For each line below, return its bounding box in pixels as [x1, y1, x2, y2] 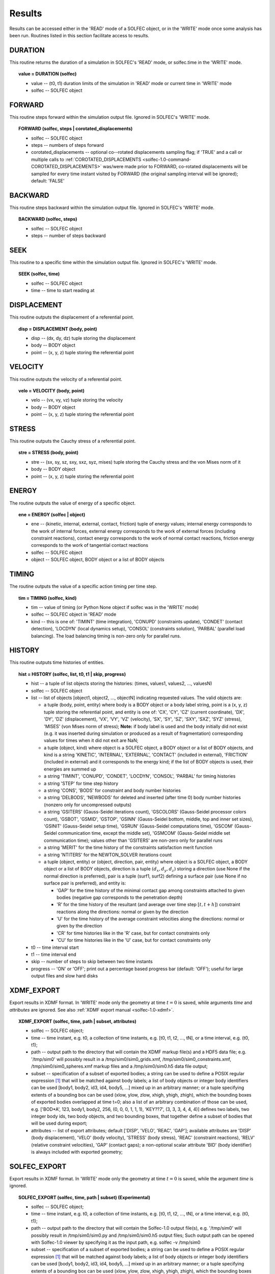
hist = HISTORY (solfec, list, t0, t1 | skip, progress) [18, 671, 126, 677]
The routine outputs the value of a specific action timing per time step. [9, 583, 157, 590]
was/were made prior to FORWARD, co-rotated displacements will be [102, 164, 248, 170]
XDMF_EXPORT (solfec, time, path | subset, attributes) [18, 1018, 137, 1024]
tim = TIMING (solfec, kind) [18, 595, 77, 601]
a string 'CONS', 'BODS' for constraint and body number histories [44, 787, 181, 793]
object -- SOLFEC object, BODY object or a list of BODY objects [31, 556, 165, 563]
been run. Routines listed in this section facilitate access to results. [9, 32, 150, 38]
